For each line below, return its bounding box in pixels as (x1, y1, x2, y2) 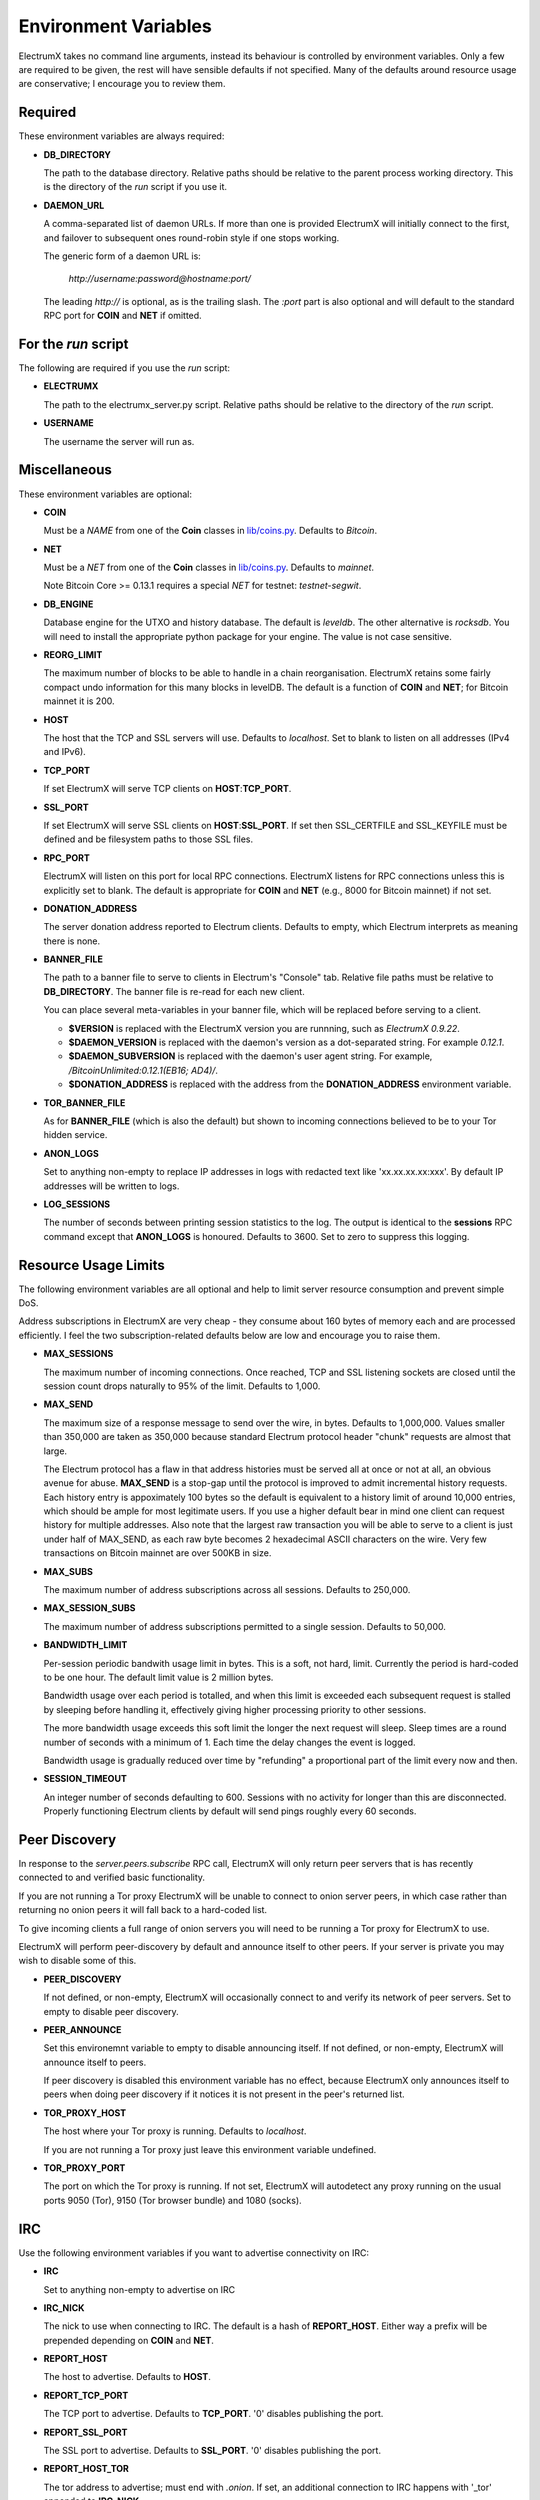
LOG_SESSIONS (43, 1198, 111, 1210)
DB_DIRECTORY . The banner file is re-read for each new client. (43, 985, 305, 997)
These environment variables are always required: (18, 130, 225, 142)
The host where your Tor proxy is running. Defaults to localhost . (43, 2125, 307, 2137)
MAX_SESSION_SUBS (43, 1602, 136, 1614)
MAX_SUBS (43, 1565, 94, 1577)
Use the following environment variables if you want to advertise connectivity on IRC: (18, 2246, 370, 2259)
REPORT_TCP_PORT (43, 2389, 129, 2401)
